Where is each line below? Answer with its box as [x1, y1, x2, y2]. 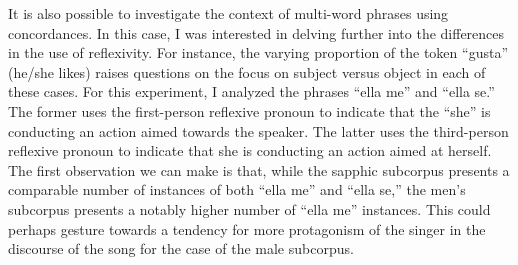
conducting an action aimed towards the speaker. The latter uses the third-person [8, 120, 509, 141]
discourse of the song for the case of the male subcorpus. [8, 238, 354, 259]
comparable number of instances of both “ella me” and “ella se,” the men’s [8, 179, 466, 200]
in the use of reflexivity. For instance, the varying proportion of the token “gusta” [8, 42, 508, 63]
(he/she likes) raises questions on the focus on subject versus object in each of [8, 61, 486, 82]
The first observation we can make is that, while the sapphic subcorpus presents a [8, 159, 510, 180]
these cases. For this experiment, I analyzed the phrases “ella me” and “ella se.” [8, 81, 495, 102]
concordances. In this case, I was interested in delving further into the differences [8, 22, 505, 43]
